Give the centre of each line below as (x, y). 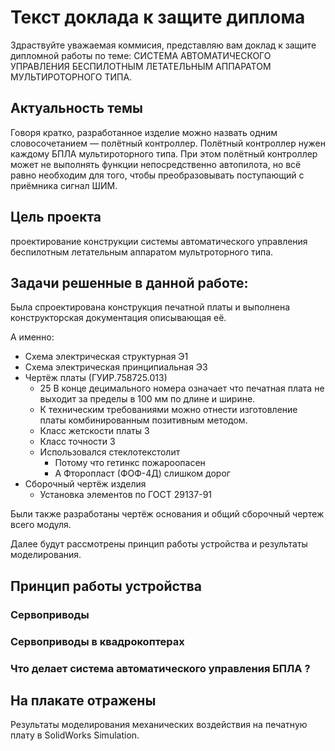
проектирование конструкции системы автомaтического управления (159, 241)
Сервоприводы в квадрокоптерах (97, 641)
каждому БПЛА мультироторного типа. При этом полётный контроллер (164, 153)
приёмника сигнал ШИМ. (64, 185)
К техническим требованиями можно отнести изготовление (168, 410)
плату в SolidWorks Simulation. (75, 735)
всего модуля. (41, 525)
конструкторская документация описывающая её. (118, 318)
